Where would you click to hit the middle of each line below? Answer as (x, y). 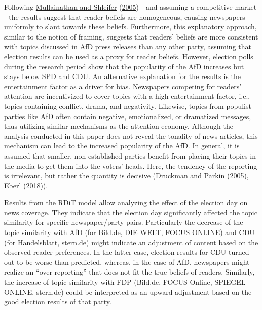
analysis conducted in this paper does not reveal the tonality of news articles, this (131, 135)
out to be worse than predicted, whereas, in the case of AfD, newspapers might (127, 262)
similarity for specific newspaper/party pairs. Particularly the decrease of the (124, 222)
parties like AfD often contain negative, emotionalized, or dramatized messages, (128, 116)
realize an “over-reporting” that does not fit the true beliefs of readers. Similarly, (129, 272)
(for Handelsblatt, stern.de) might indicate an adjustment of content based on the (131, 242)
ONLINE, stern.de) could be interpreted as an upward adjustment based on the (128, 292)
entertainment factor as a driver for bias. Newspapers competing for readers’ (123, 86)
